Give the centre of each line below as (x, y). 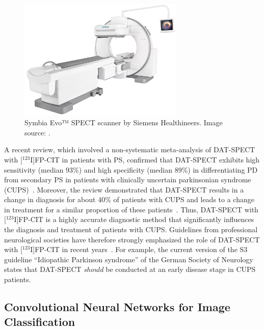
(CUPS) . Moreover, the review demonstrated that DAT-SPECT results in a (124, 189)
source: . (37, 132)
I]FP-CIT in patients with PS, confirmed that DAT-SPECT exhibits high (145, 159)
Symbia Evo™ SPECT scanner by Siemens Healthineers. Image (124, 122)
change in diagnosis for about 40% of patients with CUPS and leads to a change (129, 199)
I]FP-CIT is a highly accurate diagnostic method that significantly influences (134, 219)
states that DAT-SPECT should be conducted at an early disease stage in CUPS (130, 269)
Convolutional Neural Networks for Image (117, 307)
